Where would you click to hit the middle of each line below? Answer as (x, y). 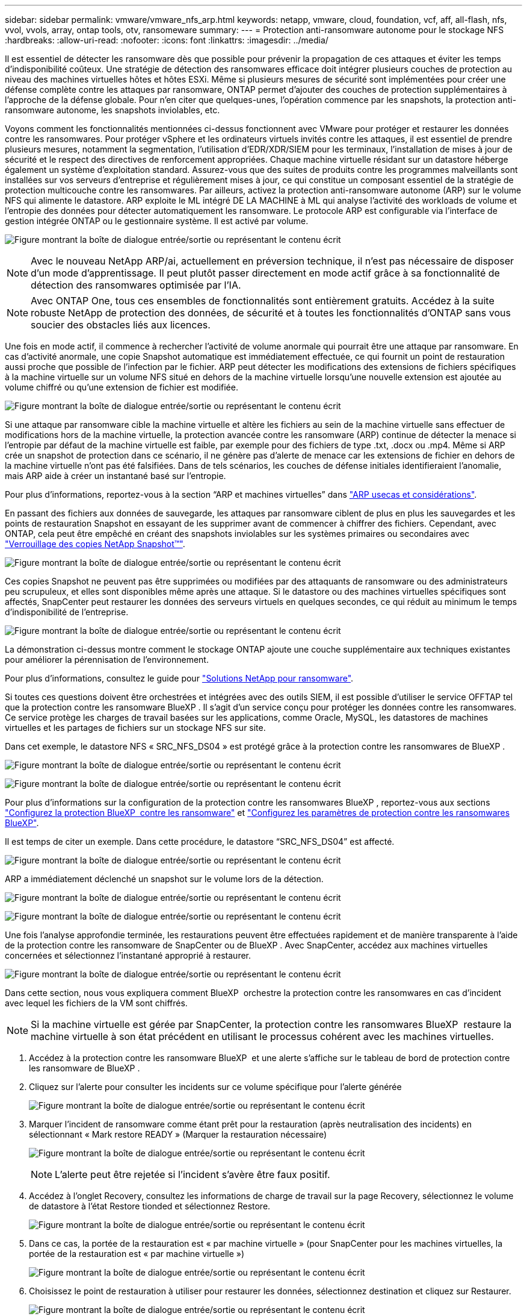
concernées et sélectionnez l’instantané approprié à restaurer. (128, 955)
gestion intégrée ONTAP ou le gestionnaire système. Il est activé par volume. (157, 221)
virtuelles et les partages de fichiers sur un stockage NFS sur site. (135, 728)
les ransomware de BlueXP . (85, 1068)
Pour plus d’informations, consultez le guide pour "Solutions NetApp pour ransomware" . (179, 678)
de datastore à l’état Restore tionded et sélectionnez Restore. (150, 1206)
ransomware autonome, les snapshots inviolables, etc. (112, 110)
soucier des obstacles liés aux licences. (121, 325)
